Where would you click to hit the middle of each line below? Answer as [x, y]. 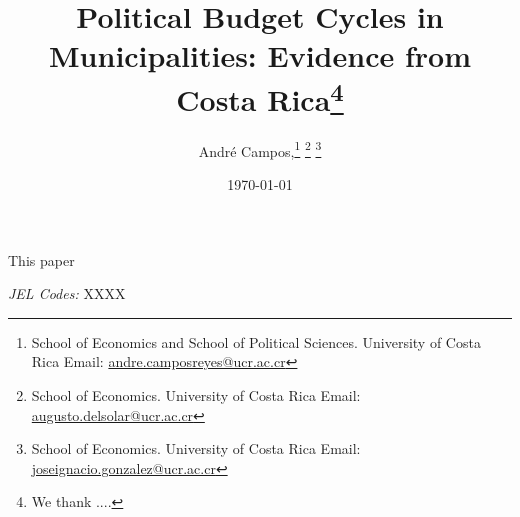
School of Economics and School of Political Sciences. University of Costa [256, 341]
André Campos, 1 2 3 [260, 149]
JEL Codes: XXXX [67, 293]
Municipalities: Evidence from [260, 55]
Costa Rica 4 [260, 96]
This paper [41, 259]
